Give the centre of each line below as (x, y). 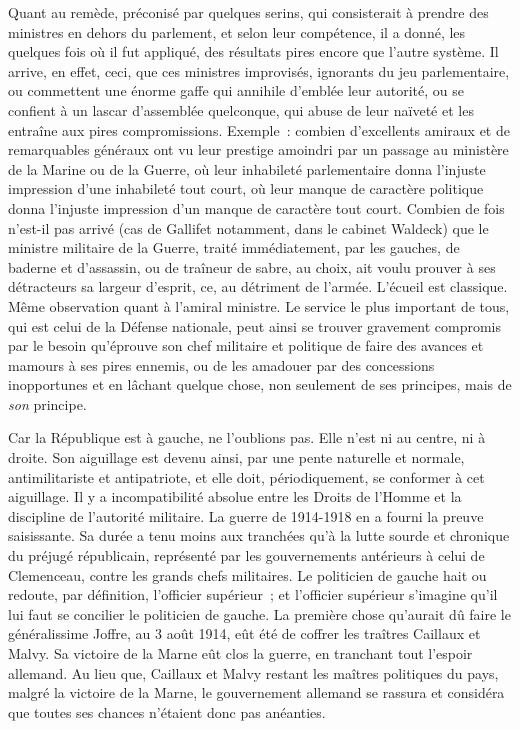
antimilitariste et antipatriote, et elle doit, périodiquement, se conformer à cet (246, 476)
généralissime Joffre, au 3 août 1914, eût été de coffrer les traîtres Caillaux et (244, 633)
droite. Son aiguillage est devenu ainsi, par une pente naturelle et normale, (236, 457)
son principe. (47, 403)
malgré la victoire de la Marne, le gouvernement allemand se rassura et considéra (256, 692)
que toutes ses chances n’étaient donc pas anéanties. (167, 711)
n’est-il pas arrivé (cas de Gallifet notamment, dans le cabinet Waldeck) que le (248, 227)
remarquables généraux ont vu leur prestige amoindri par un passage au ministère (258, 149)
